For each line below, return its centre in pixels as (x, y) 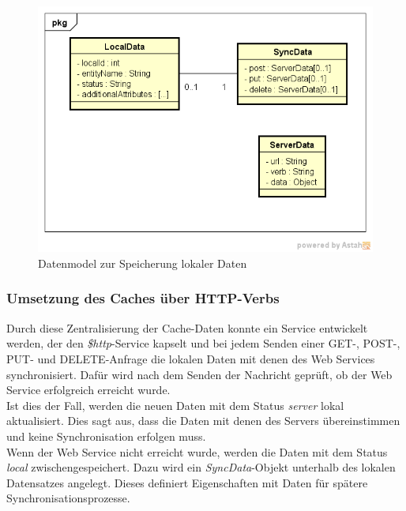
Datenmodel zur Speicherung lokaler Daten (143, 263)
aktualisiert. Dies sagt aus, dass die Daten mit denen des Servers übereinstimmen (203, 421)
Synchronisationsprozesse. (68, 498)
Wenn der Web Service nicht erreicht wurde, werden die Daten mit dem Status (197, 451)
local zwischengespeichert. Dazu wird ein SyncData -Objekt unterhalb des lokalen (201, 467)
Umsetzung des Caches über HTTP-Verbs (143, 298)
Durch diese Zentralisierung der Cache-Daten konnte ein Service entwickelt (187, 327)
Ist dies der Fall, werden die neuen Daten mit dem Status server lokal (175, 405)
